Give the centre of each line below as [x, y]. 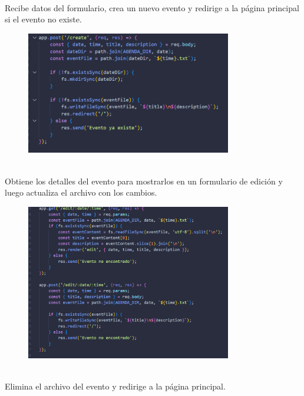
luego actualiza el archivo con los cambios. [81, 192]
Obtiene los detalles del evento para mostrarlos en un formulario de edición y [144, 181]
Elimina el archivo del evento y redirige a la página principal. [115, 386]
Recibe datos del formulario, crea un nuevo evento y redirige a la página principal [152, 7]
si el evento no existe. [43, 19]
